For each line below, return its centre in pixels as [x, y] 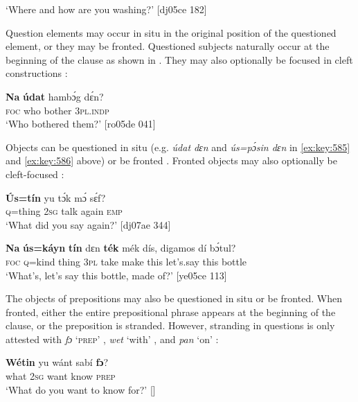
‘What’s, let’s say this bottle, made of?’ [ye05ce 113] [116, 275]
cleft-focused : [35, 174]
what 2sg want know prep [61, 376]
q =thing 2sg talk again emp [64, 211]
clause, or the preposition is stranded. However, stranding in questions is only [170, 325]
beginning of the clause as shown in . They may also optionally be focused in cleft [179, 59]
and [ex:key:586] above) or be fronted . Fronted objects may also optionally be [171, 160]
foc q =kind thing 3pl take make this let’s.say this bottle [126, 261]
